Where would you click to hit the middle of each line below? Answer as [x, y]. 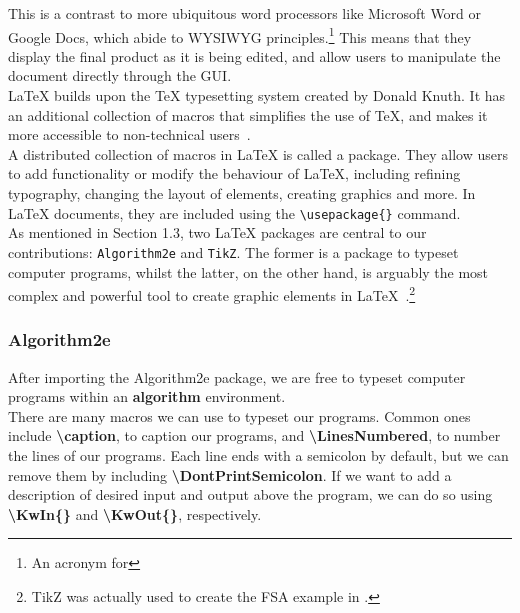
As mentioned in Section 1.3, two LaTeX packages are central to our [217, 232]
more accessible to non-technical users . [129, 134]
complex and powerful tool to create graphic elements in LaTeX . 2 [212, 293]
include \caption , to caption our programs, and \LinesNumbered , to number [254, 435]
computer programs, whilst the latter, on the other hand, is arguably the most [248, 271]
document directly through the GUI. [120, 75]
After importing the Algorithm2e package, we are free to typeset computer [237, 376]
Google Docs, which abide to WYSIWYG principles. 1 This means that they [240, 35]
